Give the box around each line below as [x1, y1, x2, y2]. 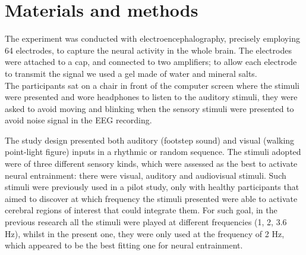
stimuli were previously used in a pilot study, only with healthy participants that [5, 181, 299, 193]
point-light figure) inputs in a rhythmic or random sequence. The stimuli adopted [5, 145, 301, 158]
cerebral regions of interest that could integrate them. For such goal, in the [5, 204, 277, 216]
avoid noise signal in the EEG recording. [5, 114, 152, 126]
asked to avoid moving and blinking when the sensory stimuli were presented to [5, 102, 294, 114]
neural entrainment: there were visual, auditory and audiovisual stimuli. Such [5, 169, 286, 181]
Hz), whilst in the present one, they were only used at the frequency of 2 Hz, [5, 227, 285, 240]
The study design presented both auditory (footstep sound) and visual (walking [5, 133, 295, 146]
